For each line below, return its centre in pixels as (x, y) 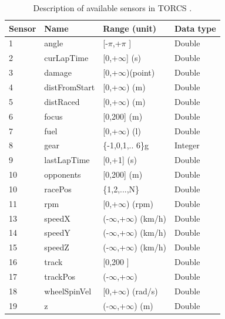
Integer (187, 145)
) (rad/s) (142, 291)
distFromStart (70, 86)
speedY (57, 233)
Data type (195, 28)
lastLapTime (67, 160)
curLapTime (66, 58)
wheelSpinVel (68, 291)
